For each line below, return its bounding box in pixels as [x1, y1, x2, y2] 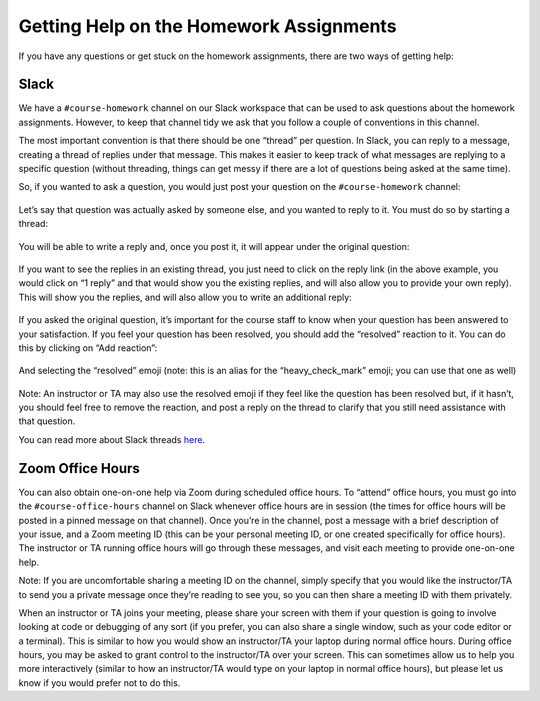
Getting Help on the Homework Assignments [18, 15, 397, 37]
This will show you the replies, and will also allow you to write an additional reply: [18, 291, 352, 303]
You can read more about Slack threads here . [18, 433, 205, 445]
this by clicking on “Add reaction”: [18, 341, 158, 354]
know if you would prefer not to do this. [18, 676, 181, 689]
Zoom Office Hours [18, 460, 140, 477]
